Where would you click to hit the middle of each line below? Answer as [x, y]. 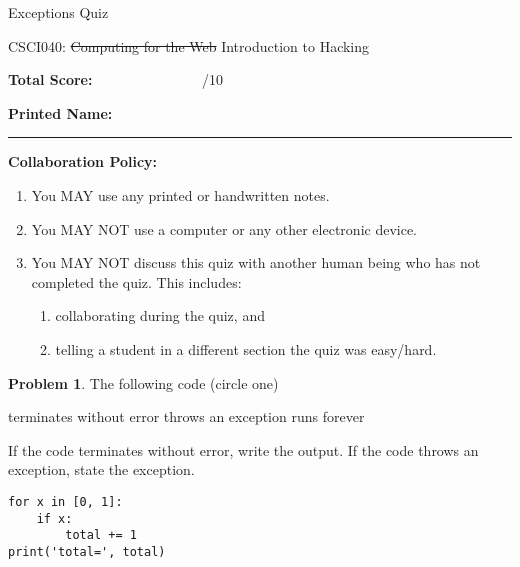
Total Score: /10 [116, 79]
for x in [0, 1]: [65, 501]
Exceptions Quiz [58, 12]
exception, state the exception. [101, 469]
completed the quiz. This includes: [136, 281]
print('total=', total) [87, 551]
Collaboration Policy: [83, 161]
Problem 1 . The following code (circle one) [143, 382]
